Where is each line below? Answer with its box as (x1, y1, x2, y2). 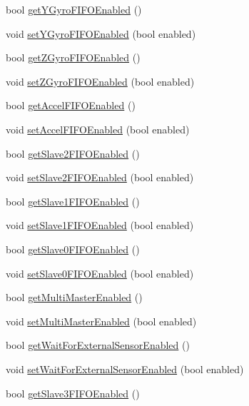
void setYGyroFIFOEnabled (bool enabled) (6, 26, 196, 41)
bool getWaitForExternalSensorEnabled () (6, 338, 190, 352)
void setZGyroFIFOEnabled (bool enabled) (6, 73, 195, 88)
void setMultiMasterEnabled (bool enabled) (6, 313, 197, 328)
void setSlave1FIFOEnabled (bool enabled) (6, 218, 194, 233)
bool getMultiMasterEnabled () (6, 290, 143, 305)
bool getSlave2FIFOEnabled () (6, 146, 140, 161)
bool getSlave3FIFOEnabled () (6, 385, 140, 400)
